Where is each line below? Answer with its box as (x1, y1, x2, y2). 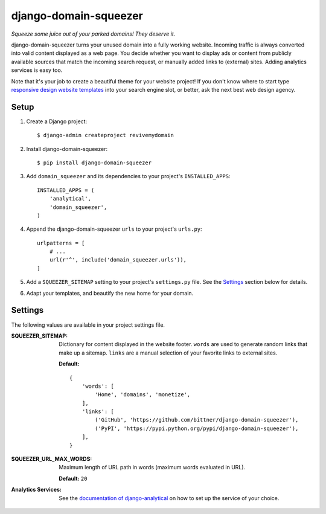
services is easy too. (11, 66, 63, 74)
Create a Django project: (26, 118, 88, 125)
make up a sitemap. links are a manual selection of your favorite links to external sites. (59, 349, 278, 356)
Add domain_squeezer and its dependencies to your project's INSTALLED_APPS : (26, 173, 231, 180)
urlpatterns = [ (37, 239, 85, 246)
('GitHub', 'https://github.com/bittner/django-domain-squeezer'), (94, 417, 299, 423)
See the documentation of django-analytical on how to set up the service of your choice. (59, 494, 280, 501)
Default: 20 (59, 475, 88, 482)
